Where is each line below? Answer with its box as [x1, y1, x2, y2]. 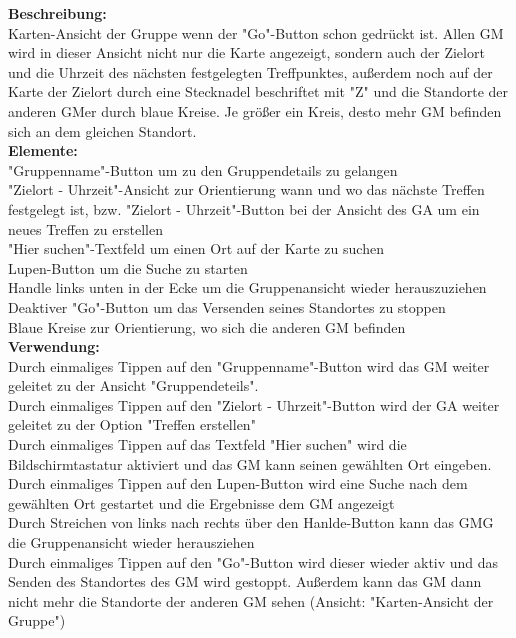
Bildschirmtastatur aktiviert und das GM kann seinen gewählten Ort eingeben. [8, 453, 492, 474]
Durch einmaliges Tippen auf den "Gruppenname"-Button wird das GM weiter [8, 355, 490, 376]
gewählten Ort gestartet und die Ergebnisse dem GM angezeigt [8, 492, 395, 513]
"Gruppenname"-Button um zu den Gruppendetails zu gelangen [8, 159, 398, 180]
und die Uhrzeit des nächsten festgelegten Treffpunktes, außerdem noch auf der [8, 61, 493, 82]
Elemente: [8, 140, 78, 161]
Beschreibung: [8, 3, 107, 23]
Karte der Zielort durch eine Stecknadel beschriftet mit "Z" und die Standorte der [8, 81, 509, 102]
